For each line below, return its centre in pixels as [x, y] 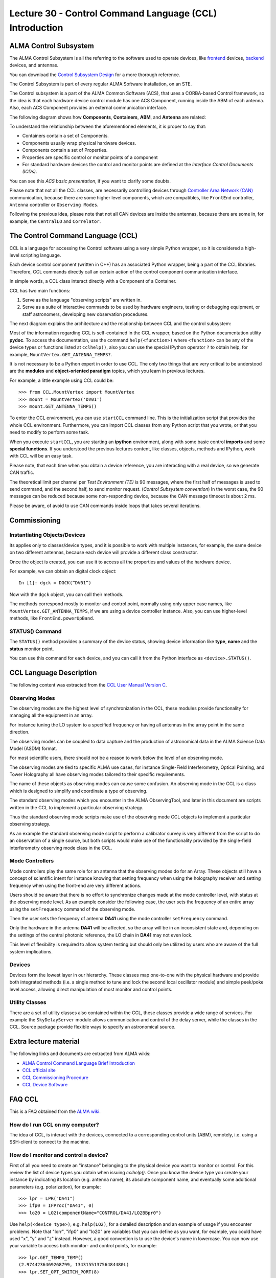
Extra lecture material [44, 1042]
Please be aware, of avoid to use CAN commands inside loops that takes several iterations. [105, 506]
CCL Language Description [53, 672]
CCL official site [39, 1070]
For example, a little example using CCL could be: [62, 380]
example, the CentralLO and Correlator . [55, 221]
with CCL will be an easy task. [41, 456]
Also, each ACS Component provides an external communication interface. [88, 108]
